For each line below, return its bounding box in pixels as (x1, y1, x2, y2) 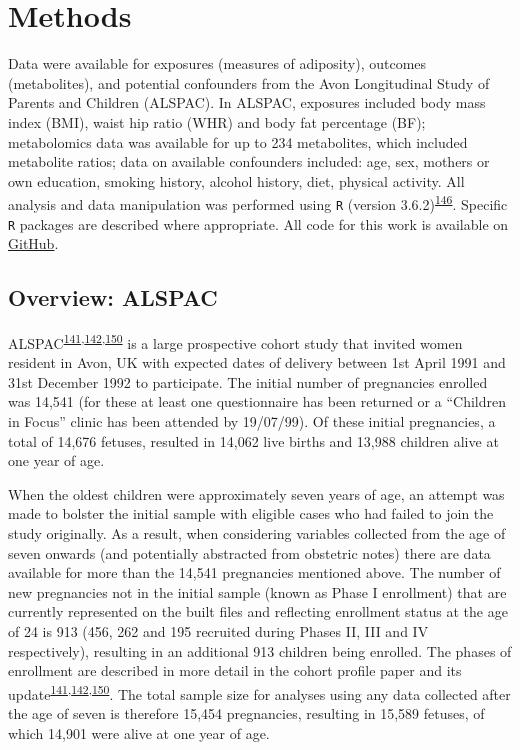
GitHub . (8, 233, 59, 254)
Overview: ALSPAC (8, 282, 218, 313)
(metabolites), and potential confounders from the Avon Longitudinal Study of (8, 72, 490, 93)
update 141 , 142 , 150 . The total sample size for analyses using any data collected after (8, 680, 511, 704)
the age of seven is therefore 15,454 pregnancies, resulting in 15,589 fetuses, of (8, 703, 485, 724)
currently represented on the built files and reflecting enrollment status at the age (8, 601, 508, 622)
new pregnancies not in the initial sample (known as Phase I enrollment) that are (8, 581, 507, 602)
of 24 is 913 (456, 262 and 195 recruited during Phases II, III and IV (8, 621, 429, 642)
